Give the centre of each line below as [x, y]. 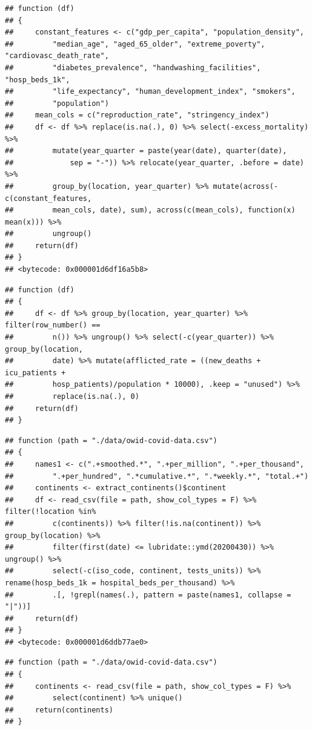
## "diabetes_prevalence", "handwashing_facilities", [133, 67]
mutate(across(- [246, 186]
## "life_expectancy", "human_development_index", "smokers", [150, 92]
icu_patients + [35, 373]
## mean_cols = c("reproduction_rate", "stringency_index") [137, 115]
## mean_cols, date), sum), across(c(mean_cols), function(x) [150, 210]
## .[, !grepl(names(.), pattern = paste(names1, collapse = [148, 595]
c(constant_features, [48, 198]
